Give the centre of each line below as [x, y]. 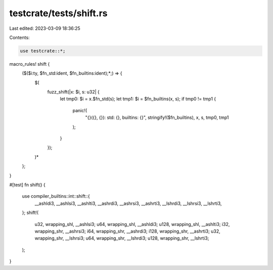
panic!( [80, 110]
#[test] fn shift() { [27, 185]
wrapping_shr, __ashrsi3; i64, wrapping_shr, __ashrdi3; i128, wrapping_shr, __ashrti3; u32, [128, 231]
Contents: [19, 37]
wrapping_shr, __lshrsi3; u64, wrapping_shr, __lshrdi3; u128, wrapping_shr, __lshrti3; [122, 238]
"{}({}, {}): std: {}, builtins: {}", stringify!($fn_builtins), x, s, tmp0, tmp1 [157, 118]
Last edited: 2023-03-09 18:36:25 [45, 28]
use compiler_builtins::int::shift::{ [56, 196]
